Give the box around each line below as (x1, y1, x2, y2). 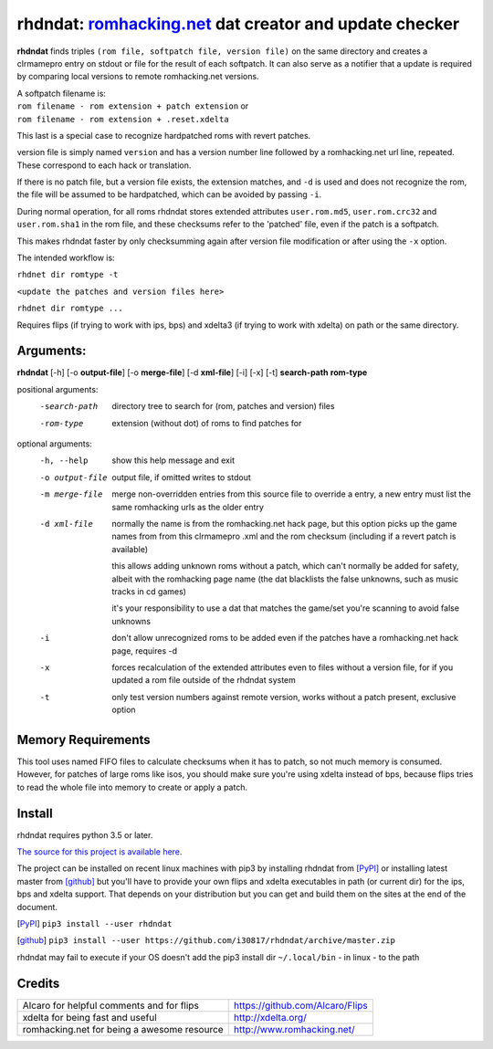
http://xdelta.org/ (233, 1011, 308, 1023)
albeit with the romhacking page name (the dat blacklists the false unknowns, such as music (111, 573, 459, 584)
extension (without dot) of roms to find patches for (111, 417, 302, 428)
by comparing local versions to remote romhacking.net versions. (16, 71, 259, 82)
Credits (16, 975, 60, 991)
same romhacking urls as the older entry (111, 501, 265, 512)
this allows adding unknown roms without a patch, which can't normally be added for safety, (111, 561, 459, 572)
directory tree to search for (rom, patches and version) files (111, 401, 335, 412)
